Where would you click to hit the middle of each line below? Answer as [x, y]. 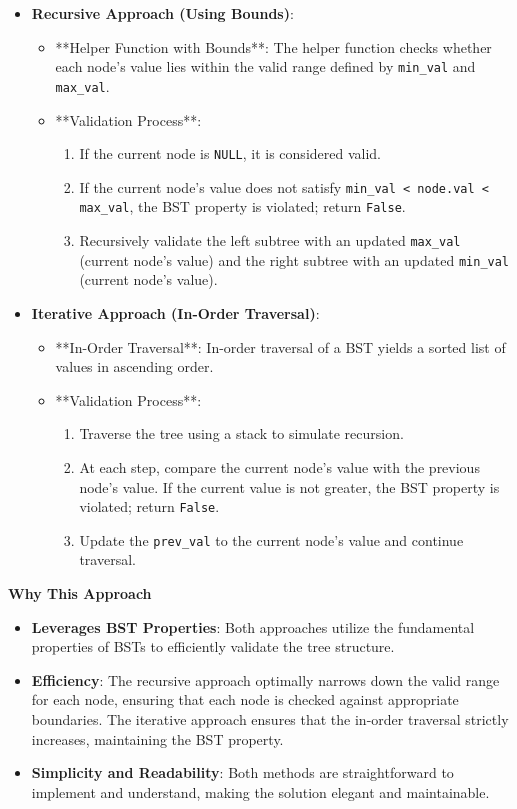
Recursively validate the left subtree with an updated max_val [270, 240]
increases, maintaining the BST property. [157, 738]
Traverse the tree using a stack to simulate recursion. [241, 433]
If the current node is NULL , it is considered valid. [230, 153]
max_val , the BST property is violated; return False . [242, 206]
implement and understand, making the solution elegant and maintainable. [260, 791]
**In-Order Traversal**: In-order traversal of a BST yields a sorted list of [280, 346]
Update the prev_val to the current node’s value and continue [271, 539]
